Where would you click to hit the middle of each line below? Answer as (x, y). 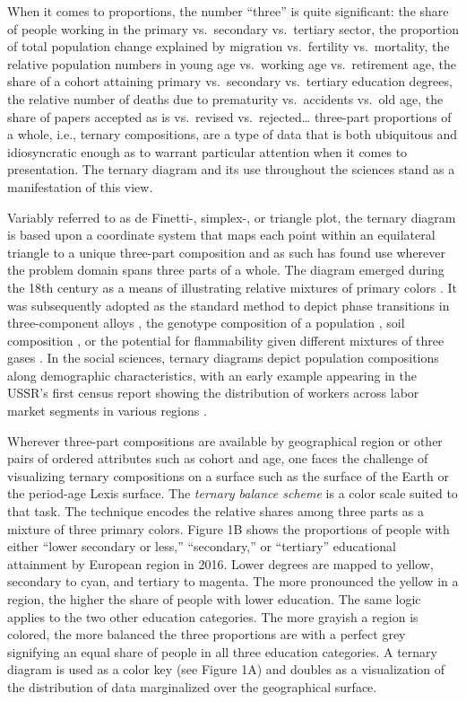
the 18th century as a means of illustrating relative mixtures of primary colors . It (232, 287)
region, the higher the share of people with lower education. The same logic (214, 599)
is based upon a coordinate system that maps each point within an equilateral (221, 235)
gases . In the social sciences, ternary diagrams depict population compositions (223, 358)
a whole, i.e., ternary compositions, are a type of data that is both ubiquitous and (233, 134)
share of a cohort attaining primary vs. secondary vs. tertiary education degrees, (230, 81)
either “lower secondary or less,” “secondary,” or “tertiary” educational (202, 546)
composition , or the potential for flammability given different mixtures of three (226, 340)
